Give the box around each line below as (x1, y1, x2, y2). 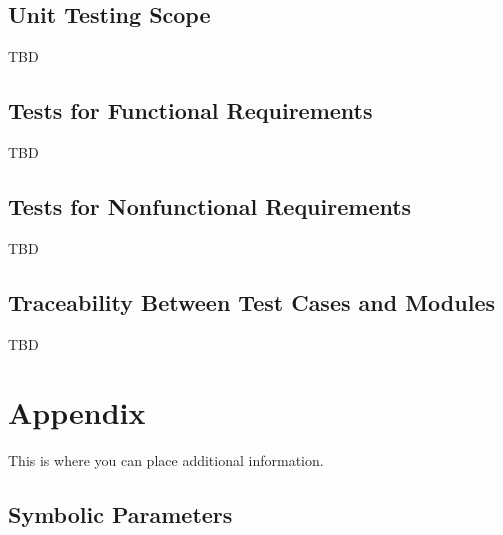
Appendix (8, 392, 146, 433)
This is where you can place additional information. (8, 450, 324, 471)
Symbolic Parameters (8, 499, 233, 530)
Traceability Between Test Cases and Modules (8, 286, 495, 317)
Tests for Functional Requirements (8, 95, 373, 126)
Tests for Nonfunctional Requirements (8, 190, 412, 221)
